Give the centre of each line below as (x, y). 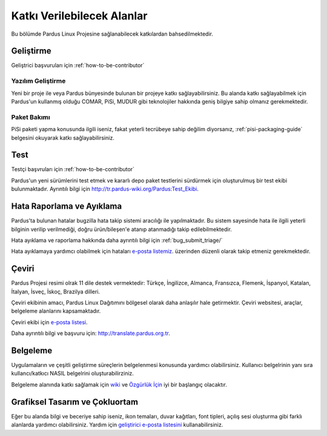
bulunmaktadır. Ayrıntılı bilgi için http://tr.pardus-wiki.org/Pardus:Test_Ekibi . (105, 189)
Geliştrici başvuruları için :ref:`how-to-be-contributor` (78, 65)
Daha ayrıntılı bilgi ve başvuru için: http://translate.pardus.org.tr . (91, 333)
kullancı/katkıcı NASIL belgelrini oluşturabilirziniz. (73, 373)
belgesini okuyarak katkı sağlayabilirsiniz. (63, 138)
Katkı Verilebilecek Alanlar (79, 16)
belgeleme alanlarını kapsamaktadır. (56, 311)
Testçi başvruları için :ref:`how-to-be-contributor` (73, 169)
